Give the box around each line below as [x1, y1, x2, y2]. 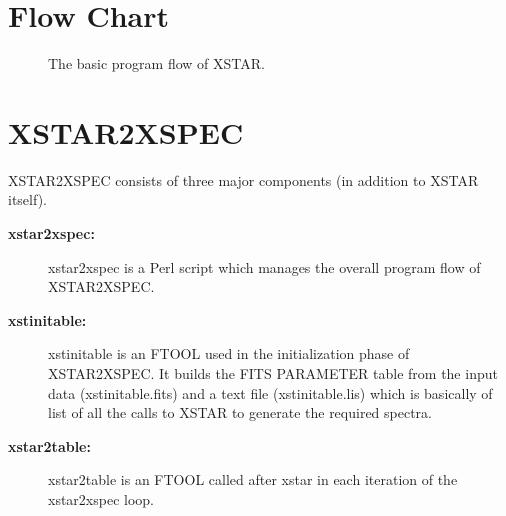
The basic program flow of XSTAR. [48, 53, 265, 74]
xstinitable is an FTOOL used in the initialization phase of [48, 343, 410, 364]
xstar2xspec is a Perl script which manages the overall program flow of [48, 256, 481, 277]
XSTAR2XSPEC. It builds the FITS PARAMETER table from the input [48, 363, 498, 383]
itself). [8, 189, 47, 210]
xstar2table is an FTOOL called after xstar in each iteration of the [48, 469, 458, 490]
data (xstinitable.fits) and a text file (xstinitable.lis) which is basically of [48, 382, 493, 403]
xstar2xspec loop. [48, 488, 154, 509]
